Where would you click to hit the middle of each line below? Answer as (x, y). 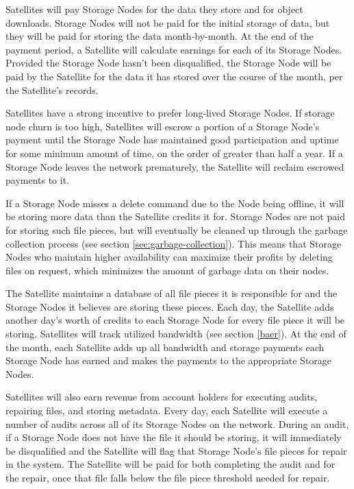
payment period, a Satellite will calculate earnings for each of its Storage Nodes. (174, 49)
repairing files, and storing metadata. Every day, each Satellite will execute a (167, 410)
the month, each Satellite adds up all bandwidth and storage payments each (165, 347)
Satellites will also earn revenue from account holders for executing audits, (162, 397)
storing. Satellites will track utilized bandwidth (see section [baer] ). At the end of (176, 334)
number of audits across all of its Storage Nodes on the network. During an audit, (177, 424)
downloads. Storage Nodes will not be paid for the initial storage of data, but (168, 22)
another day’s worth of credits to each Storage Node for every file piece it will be (175, 320)
